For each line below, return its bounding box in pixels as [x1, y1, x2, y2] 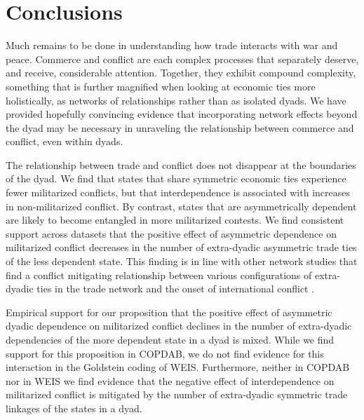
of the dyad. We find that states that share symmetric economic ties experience [6, 171, 346, 186]
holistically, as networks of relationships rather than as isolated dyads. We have [6, 93, 346, 107]
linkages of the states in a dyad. [6, 400, 142, 415]
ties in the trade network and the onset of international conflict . [36, 281, 315, 296]
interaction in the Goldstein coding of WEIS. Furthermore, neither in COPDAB [6, 360, 350, 374]
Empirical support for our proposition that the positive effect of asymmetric [6, 304, 332, 319]
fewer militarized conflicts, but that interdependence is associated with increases [6, 185, 350, 200]
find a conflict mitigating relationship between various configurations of [6, 267, 312, 282]
